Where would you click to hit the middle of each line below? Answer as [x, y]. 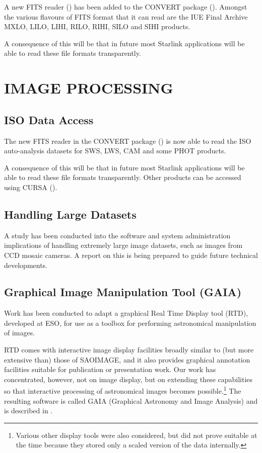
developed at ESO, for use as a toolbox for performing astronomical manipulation [130, 323]
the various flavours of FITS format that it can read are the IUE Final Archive [126, 16]
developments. [26, 265]
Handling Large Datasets [70, 214]
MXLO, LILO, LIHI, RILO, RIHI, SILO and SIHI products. [97, 26]
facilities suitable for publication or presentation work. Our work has [110, 369]
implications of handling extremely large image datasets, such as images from [123, 245]
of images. [20, 333]
